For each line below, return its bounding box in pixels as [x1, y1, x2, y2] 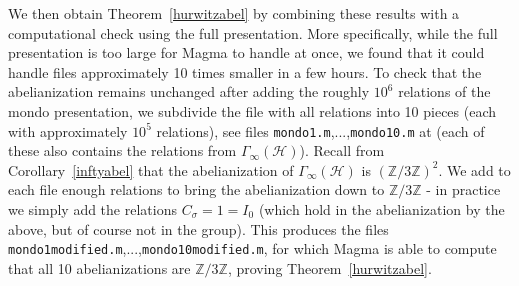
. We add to [438, 159, 511, 180]
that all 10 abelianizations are [8, 257, 191, 278]
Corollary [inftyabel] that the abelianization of [8, 159, 294, 180]
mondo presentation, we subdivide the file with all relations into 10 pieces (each [8, 100, 497, 121]
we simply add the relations [8, 199, 177, 219]
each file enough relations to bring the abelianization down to [8, 179, 385, 200]
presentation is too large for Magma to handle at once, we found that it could [8, 42, 485, 63]
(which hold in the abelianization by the [258, 199, 505, 219]
